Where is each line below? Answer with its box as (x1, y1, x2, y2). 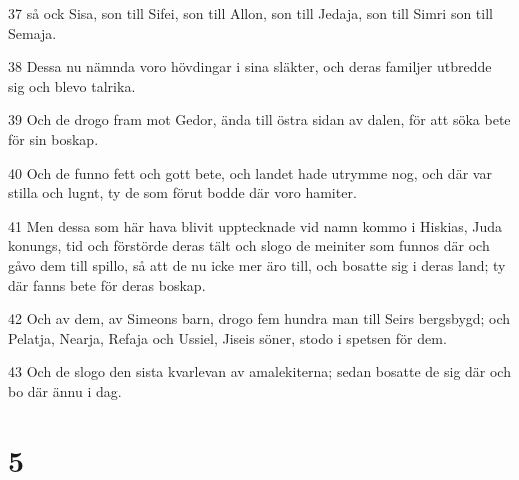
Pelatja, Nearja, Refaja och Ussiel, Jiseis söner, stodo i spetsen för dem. (8, 327, 447, 348)
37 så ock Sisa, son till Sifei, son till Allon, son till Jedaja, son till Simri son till (8, 3, 493, 23)
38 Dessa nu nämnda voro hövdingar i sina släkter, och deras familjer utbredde (8, 56, 492, 77)
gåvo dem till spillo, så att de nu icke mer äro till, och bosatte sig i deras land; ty (8, 254, 506, 275)
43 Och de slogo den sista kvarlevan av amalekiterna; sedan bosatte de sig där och (8, 361, 511, 382)
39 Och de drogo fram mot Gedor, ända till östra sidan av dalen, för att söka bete (8, 109, 511, 130)
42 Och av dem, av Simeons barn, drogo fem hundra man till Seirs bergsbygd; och (8, 308, 511, 329)
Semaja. (8, 22, 57, 43)
